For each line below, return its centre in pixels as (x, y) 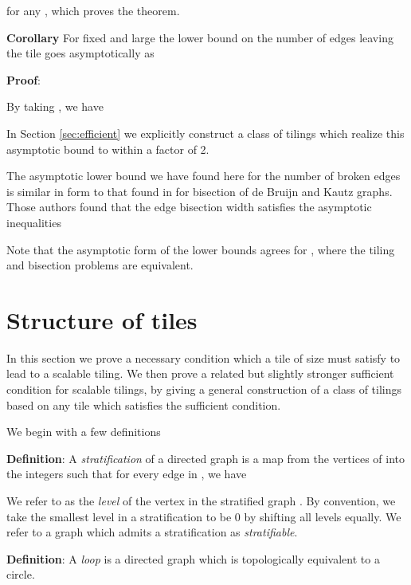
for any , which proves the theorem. (93, 10)
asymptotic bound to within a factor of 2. (108, 149)
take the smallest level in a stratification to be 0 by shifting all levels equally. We (204, 516)
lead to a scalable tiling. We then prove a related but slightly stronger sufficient (200, 373)
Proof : (24, 79)
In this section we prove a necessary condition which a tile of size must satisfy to (204, 357)
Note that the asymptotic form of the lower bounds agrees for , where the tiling (201, 249)
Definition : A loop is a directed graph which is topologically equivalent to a (193, 558)
